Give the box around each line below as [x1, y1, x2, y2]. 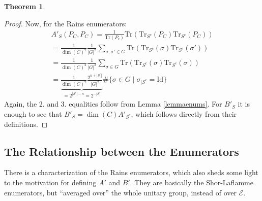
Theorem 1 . [4, 1, 45, 11]
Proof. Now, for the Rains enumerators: [4, 18, 127, 28]
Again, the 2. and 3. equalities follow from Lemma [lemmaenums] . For [4, 98, 222, 109]
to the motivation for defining [4, 177, 97, 187]
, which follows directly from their [131, 108, 237, 119]
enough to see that [4, 108, 62, 119]
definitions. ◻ [4, 118, 48, 129]
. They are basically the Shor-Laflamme [130, 177, 253, 187]
